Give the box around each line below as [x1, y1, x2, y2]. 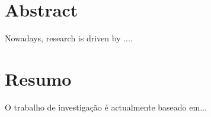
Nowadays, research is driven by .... [5, 32, 133, 44]
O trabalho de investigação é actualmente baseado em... [5, 100, 207, 113]
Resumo [5, 66, 72, 90]
